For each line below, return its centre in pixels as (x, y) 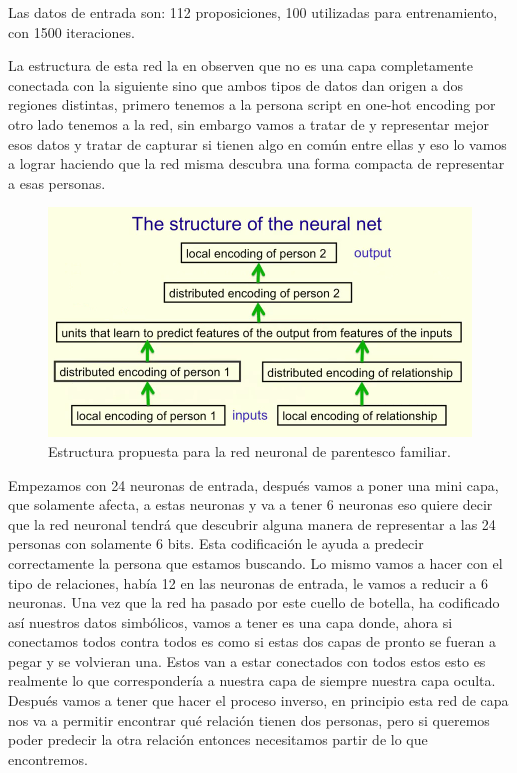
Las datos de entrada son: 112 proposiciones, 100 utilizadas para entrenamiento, (253, 12)
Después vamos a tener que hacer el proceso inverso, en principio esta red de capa (258, 700)
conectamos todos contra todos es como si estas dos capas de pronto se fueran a (252, 641)
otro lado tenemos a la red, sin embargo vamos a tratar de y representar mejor (248, 123)
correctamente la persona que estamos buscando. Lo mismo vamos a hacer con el (255, 562)
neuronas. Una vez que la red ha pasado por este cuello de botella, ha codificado (254, 602)
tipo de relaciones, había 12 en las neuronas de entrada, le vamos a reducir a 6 (248, 582)
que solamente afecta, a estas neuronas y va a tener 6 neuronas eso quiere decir (250, 504)
